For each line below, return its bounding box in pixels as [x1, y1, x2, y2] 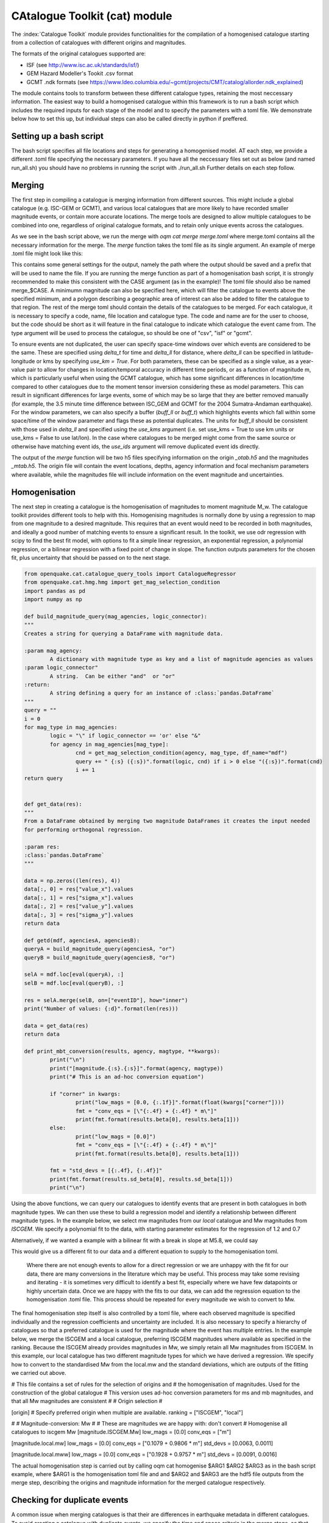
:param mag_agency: [24, 647, 82, 654]
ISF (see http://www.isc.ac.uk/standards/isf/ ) [26, 61, 140, 68]
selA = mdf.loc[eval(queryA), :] [24, 971, 124, 978]
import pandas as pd [24, 587, 85, 594]
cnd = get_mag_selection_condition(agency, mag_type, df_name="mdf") [75, 749, 288, 757]
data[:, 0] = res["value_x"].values [24, 886, 134, 892]
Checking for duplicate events [11, 1495, 129, 1505]
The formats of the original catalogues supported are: [11, 50, 146, 57]
